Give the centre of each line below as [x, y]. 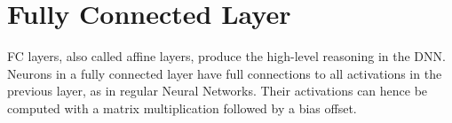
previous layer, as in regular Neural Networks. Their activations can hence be [218, 91]
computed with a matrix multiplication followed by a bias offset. [182, 108]
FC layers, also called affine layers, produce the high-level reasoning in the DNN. [226, 56]
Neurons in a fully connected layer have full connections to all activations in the [225, 73]
